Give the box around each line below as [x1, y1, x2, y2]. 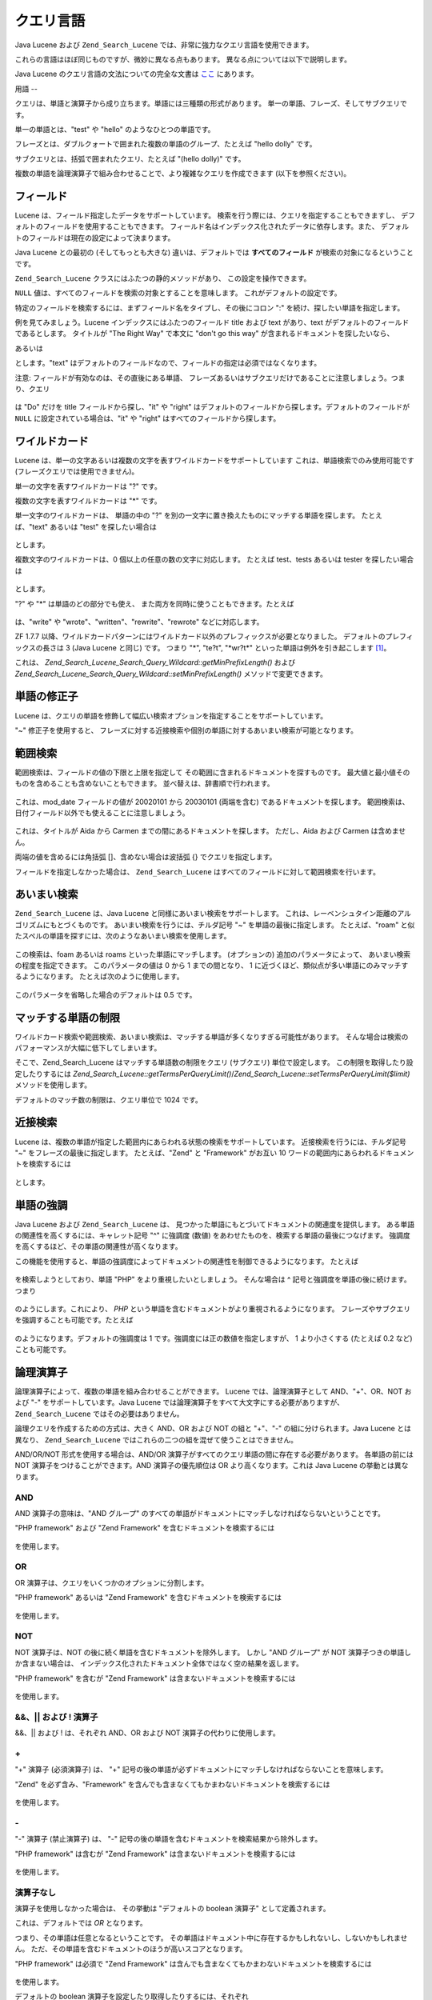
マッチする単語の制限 [14, 1010, 120, 1024]
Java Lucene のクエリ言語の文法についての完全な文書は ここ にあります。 [14, 69, 259, 79]
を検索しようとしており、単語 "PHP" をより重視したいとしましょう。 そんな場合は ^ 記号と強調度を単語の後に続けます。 [14, 1274, 411, 1284]
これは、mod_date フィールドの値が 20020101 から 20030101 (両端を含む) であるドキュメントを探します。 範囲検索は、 [14, 797, 410, 806]
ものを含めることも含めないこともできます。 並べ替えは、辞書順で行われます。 [14, 778, 274, 788]
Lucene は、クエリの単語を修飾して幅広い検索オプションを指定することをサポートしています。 [14, 710, 328, 720]
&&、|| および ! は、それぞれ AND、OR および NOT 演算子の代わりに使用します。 [14, 1728, 280, 1738]
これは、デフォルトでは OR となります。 [14, 1918, 147, 1928]
